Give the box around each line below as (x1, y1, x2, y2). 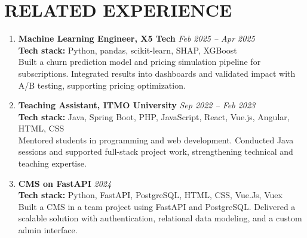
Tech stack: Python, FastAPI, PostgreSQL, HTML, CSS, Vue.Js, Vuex (18, 189, 283, 201)
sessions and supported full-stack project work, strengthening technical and (18, 145, 293, 158)
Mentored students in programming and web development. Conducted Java (18, 133, 294, 146)
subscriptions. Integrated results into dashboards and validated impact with (18, 67, 296, 79)
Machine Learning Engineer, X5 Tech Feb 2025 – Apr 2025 (18, 32, 255, 45)
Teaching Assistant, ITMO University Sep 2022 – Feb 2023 (18, 99, 256, 111)
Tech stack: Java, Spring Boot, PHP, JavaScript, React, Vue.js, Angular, (18, 110, 290, 123)
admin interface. (18, 224, 78, 236)
